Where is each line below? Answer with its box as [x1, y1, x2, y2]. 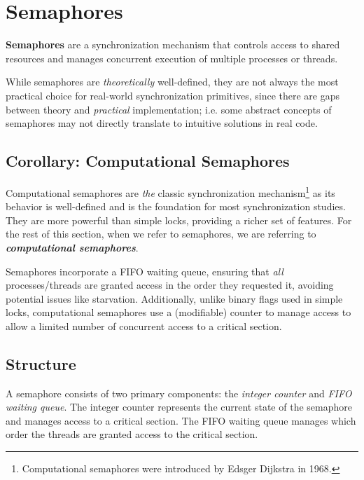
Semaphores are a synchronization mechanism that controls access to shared [6, 37, 340, 52]
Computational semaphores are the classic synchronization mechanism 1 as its [6, 183, 335, 200]
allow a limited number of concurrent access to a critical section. [6, 318, 282, 333]
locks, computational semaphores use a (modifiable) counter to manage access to [6, 305, 351, 320]
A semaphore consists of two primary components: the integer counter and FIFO [6, 385, 352, 400]
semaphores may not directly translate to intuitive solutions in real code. [6, 116, 318, 130]
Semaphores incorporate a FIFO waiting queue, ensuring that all [6, 263, 283, 278]
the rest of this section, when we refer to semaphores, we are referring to [6, 226, 316, 241]
